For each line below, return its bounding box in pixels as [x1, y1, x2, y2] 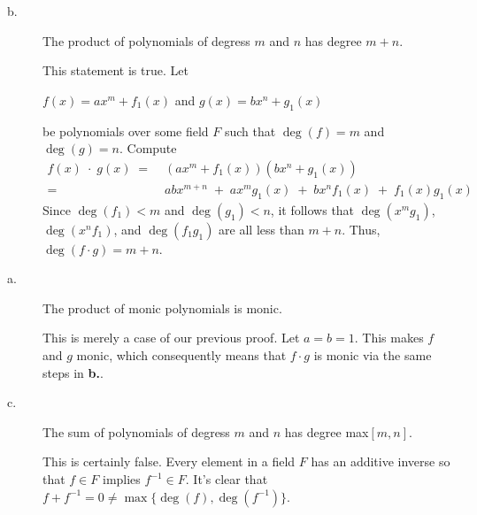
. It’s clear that [185, 470, 268, 488]
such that [224, 121, 276, 140]
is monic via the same [313, 346, 432, 365]
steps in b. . [42, 363, 104, 381]
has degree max [284, 422, 369, 441]
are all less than [219, 219, 304, 238]
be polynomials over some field [42, 121, 209, 140]
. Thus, [342, 219, 381, 238]
